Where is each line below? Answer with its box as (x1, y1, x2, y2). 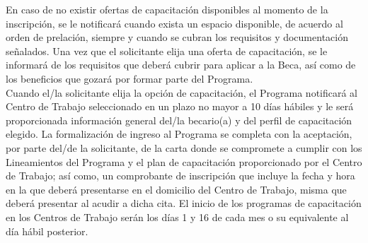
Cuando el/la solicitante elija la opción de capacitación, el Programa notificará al (6, 85, 358, 100)
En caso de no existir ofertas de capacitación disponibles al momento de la (6, 2, 328, 16)
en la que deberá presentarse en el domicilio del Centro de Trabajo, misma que (6, 182, 347, 196)
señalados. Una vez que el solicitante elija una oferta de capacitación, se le (6, 43, 328, 58)
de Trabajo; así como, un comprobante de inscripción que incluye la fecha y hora (6, 168, 355, 183)
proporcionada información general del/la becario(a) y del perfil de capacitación (6, 112, 352, 127)
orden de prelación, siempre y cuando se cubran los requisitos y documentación (6, 30, 348, 45)
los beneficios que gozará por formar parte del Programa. (6, 71, 253, 85)
